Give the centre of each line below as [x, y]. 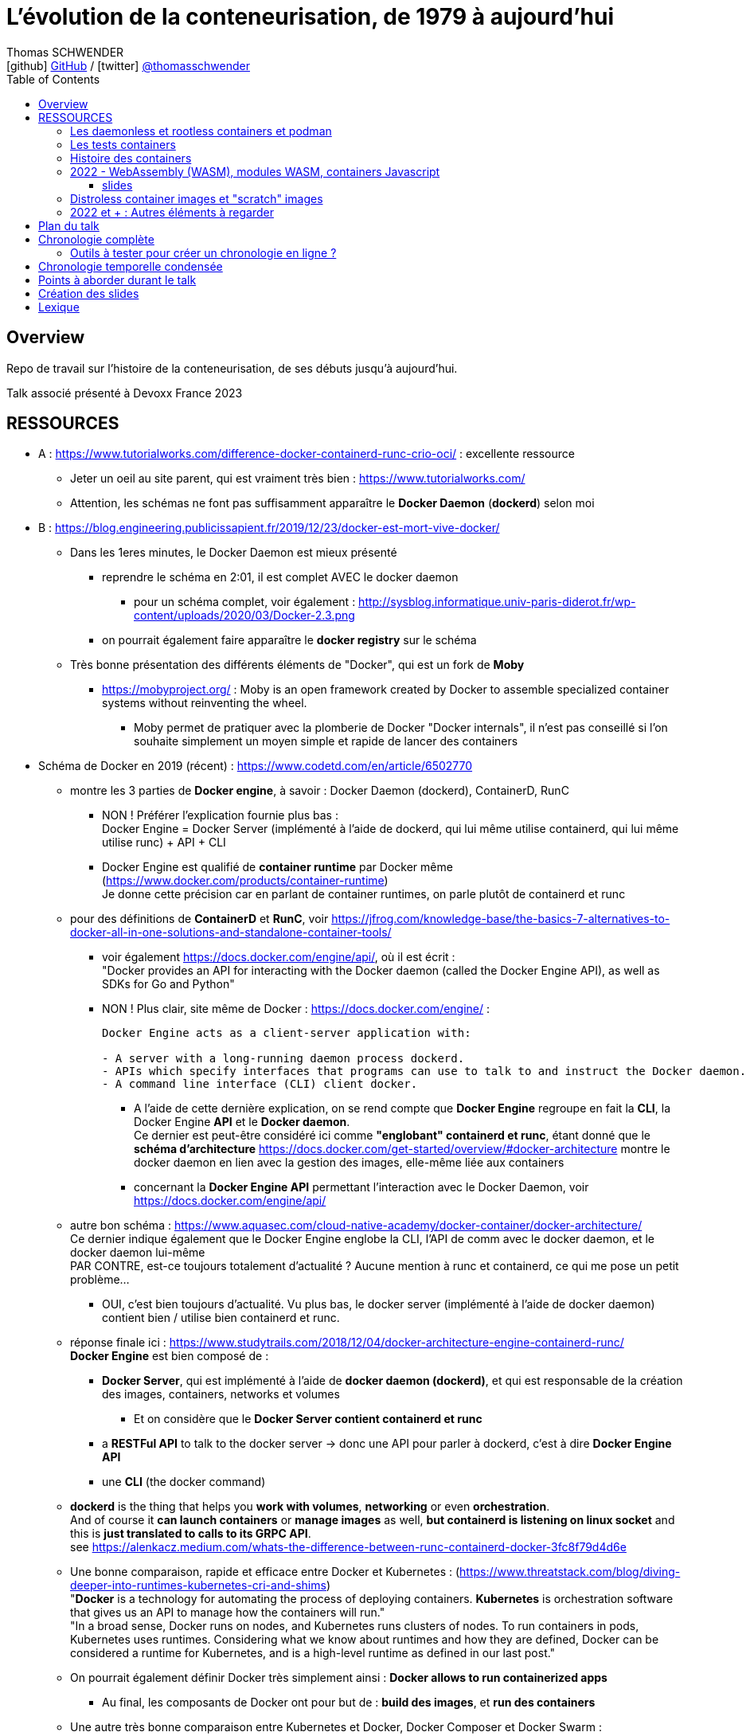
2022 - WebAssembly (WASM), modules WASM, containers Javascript [255, 171]
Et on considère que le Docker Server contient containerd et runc [308, 1419]
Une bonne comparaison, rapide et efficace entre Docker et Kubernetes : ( [265, 1572]
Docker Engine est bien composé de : [170, 1356]
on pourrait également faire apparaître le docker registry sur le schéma [289, 640]
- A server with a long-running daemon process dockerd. [283, 1059]
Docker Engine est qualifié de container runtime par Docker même [277, 867]
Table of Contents [53, 79]
